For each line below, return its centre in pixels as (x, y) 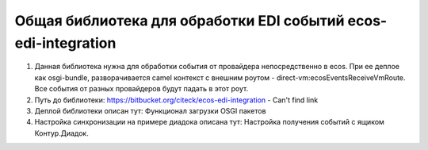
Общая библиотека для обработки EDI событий (180, 21)
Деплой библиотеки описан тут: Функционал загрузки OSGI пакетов (150, 110)
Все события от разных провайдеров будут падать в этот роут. (141, 89)
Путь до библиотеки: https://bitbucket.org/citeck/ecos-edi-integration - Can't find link (176, 100)
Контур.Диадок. (61, 133)
